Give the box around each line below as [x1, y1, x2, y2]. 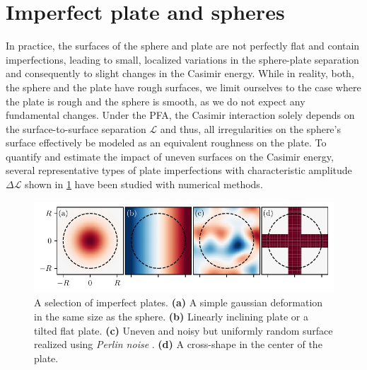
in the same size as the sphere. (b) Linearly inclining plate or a [34, 308, 309, 323]
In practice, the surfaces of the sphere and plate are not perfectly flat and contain [6, 38, 360, 53]
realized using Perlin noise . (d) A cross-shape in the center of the [34, 337, 322, 352]
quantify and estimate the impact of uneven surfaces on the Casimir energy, [6, 149, 334, 163]
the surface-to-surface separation [6, 121, 146, 136]
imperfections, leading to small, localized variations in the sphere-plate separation [6, 52, 359, 67]
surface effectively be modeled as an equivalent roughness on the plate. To [6, 135, 327, 150]
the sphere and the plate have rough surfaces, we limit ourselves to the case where [6, 79, 361, 94]
